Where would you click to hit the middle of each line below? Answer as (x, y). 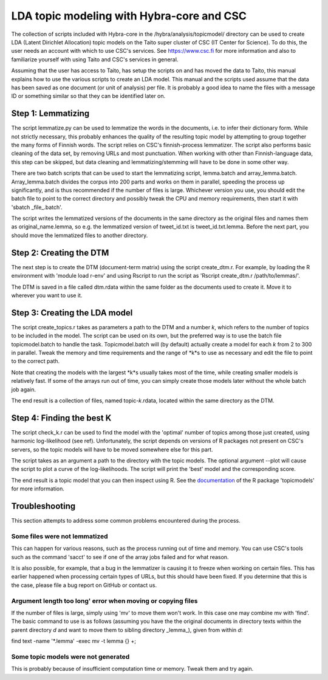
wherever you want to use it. (47, 295)
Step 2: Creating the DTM (60, 252)
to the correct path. (36, 361)
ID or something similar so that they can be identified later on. (88, 96)
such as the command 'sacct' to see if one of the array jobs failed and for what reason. (120, 557)
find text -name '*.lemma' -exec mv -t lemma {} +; (74, 641)
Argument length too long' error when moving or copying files (104, 600)
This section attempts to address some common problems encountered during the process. (126, 521)
